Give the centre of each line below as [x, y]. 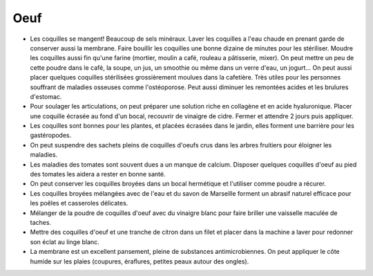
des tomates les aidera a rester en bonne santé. [98, 174]
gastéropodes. [51, 136]
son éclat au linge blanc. [65, 241]
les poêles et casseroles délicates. [79, 203]
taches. [41, 222]
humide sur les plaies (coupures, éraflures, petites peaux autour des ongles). [140, 261]
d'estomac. [46, 96]
